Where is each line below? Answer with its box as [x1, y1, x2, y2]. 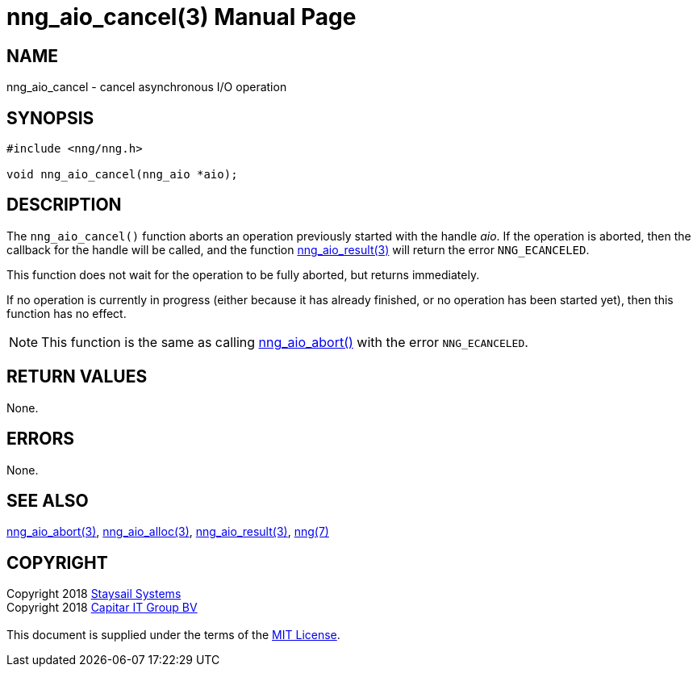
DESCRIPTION [6, 194, 122, 215]
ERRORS [6, 428, 75, 449]
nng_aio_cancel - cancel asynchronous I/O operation [6, 80, 287, 94]
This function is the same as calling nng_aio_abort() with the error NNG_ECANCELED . [41, 333, 528, 350]
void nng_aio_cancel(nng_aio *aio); [6, 168, 238, 182]
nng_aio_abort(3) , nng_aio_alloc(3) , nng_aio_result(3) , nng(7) [6, 525, 329, 539]
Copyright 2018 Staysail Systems [6, 587, 182, 601]
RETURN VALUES [6, 366, 148, 387]
